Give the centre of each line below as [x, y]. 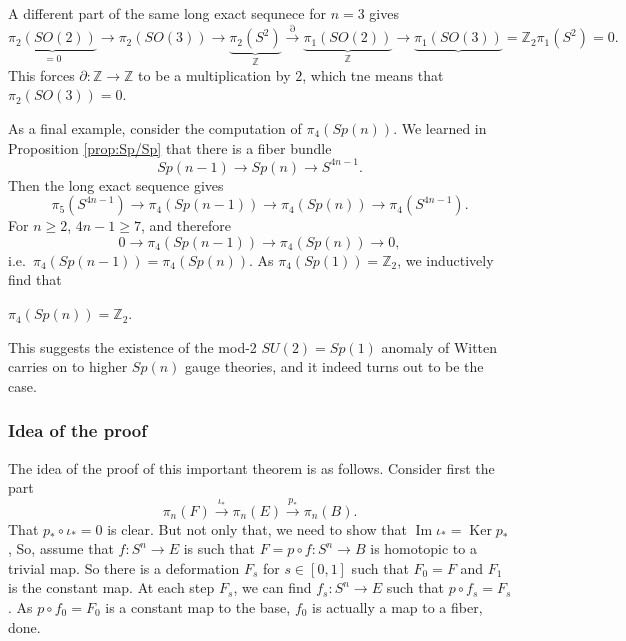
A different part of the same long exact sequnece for [167, 13]
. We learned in [440, 128]
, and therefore [185, 225]
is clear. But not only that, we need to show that [257, 528]
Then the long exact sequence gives [116, 184]
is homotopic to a [423, 548]
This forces [41, 74]
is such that [219, 548]
